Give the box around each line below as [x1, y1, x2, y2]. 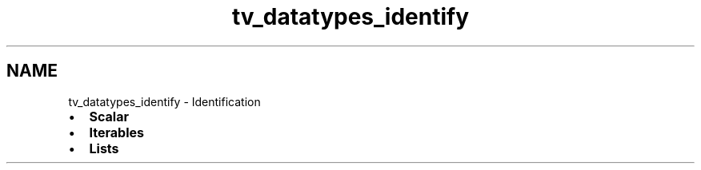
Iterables [89, 124, 144, 140]
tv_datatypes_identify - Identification [68, 94, 261, 109]
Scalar [89, 108, 129, 125]
